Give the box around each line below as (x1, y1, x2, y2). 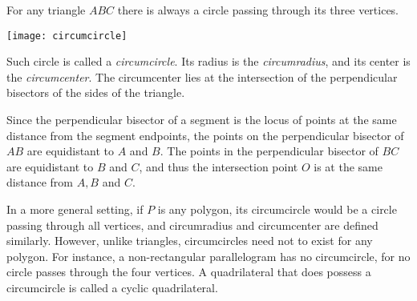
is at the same (314, 158, 383, 175)
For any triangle (6, 2, 86, 18)
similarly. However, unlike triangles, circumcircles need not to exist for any (6, 232, 373, 249)
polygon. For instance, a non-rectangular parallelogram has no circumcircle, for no (6, 247, 411, 264)
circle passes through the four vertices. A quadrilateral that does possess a (6, 263, 371, 280)
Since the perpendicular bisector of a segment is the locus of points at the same (6, 111, 397, 128)
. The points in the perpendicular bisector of (160, 142, 379, 159)
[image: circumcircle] (6, 30, 128, 42)
